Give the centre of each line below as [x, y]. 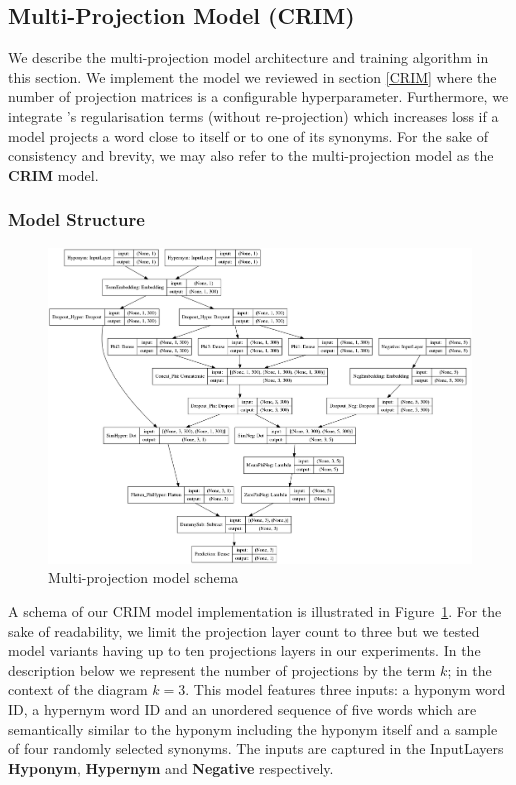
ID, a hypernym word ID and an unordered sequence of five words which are [242, 708]
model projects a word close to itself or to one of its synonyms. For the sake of [248, 135]
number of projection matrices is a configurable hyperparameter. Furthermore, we [258, 96]
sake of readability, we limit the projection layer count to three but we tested [244, 630]
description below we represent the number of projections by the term [222, 669]
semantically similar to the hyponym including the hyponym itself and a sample [253, 728]
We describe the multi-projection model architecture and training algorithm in [248, 57]
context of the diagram [78, 689]
